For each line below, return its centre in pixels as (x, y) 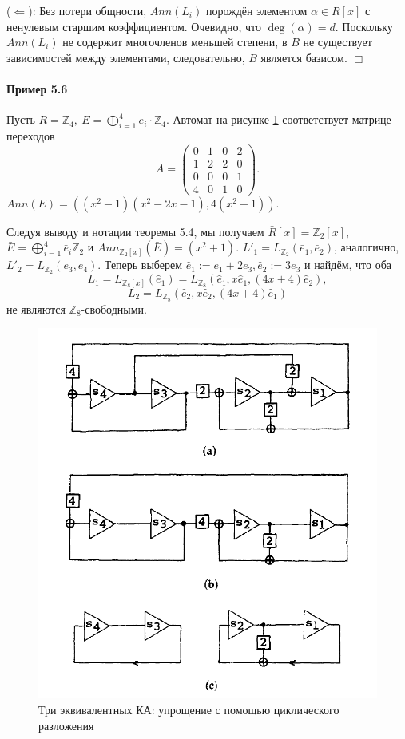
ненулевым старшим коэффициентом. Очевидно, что (134, 26)
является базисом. (304, 57)
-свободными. (114, 308)
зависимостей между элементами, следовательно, (126, 57)
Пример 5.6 (37, 88)
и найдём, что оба (348, 265)
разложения (66, 725)
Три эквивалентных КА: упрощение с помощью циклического (189, 710)
